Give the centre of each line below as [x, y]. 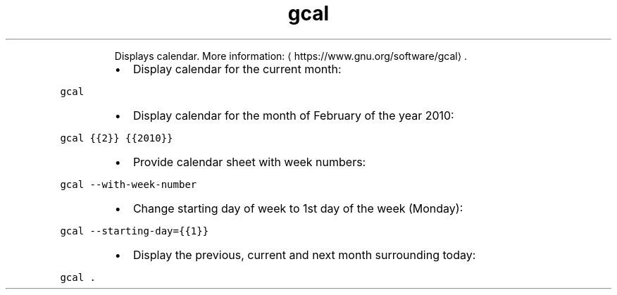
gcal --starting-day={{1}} [135, 231]
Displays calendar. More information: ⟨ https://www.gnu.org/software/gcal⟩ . [291, 56]
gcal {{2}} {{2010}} [117, 138]
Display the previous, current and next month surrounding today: [304, 255]
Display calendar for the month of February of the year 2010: [293, 115]
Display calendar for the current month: [237, 69]
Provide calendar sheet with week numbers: [249, 162]
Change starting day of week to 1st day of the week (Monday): [298, 208]
